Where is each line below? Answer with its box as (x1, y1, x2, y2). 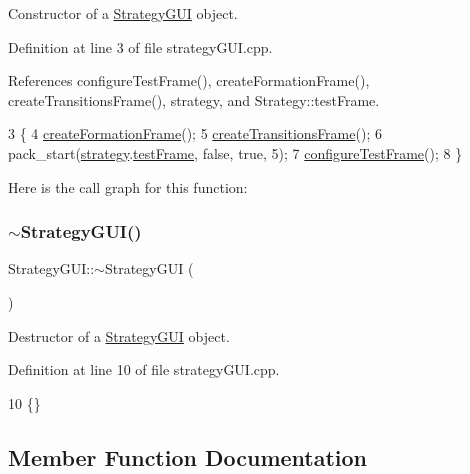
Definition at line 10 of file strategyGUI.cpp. (8, 359, 280, 380)
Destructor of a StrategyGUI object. (8, 325, 230, 346)
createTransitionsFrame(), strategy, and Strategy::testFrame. (8, 89, 380, 110)
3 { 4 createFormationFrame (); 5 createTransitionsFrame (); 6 (8, 123, 382, 144)
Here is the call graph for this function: (8, 176, 248, 197)
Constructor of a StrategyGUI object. (8, 3, 238, 23)
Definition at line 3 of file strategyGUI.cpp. (8, 36, 273, 57)
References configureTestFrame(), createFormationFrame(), (8, 70, 370, 91)
